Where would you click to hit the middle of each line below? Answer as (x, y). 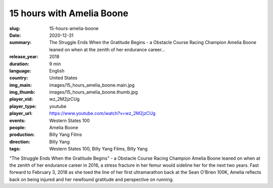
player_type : (23, 106)
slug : (15, 28)
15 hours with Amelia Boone (69, 13)
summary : (20, 43)
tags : (15, 149)
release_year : (24, 57)
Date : (15, 35)
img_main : (21, 85)
